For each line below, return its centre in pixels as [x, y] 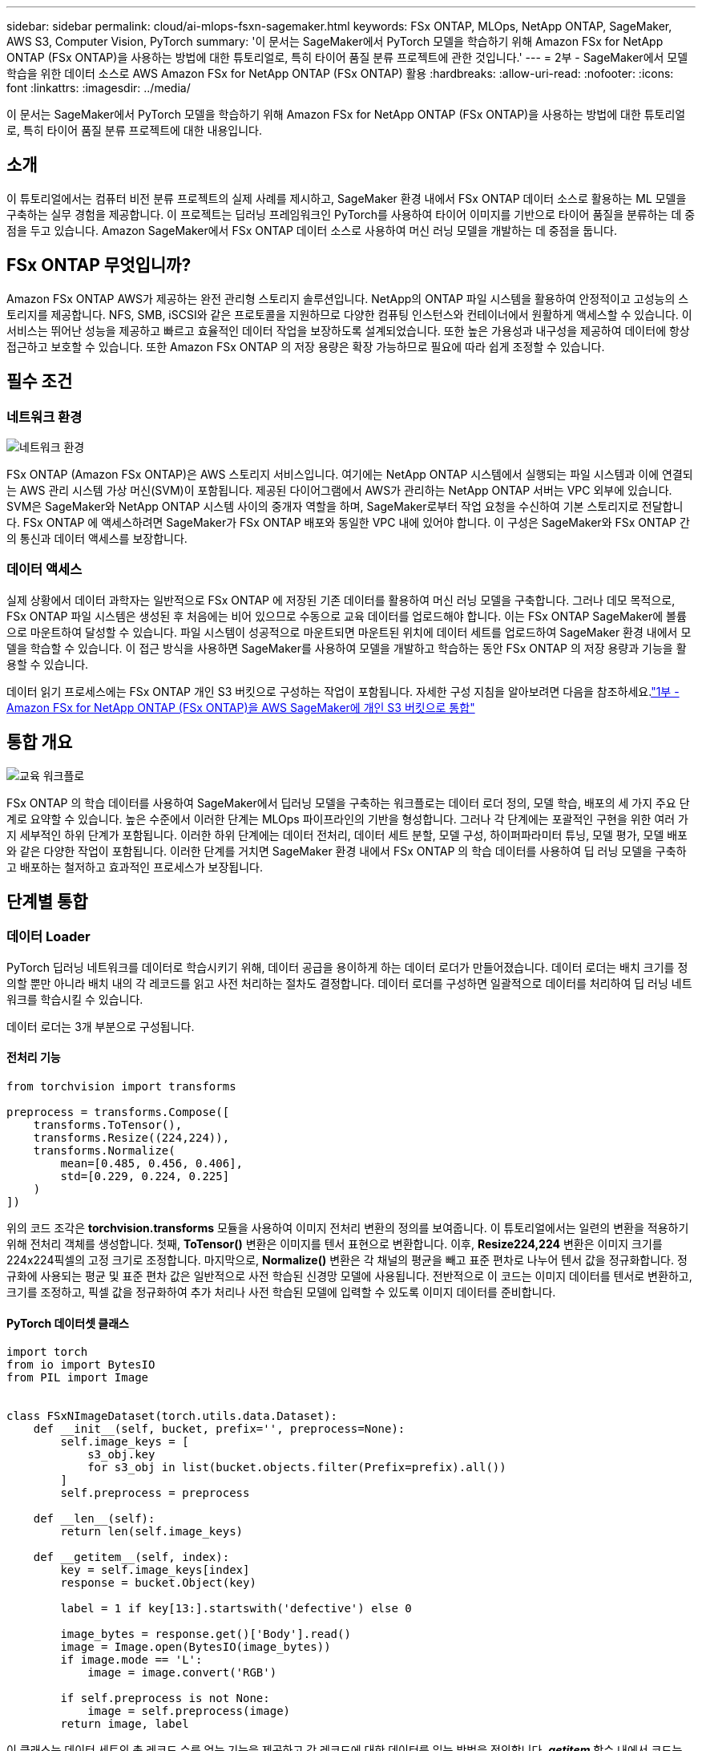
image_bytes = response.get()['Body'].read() [206, 1634]
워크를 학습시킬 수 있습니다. [75, 999]
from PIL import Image [78, 1378]
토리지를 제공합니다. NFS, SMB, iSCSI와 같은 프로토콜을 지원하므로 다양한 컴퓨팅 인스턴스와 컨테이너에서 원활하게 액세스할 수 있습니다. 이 [349, 314]
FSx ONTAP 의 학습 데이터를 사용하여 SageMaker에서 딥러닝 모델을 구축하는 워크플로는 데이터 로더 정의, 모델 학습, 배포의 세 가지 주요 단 [348, 803]
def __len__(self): [94, 1519]
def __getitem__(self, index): [131, 1557]
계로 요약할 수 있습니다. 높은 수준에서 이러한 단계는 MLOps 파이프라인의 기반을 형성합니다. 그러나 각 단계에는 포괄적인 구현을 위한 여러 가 [347, 819]
